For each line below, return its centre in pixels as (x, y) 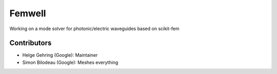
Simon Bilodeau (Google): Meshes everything (70, 62)
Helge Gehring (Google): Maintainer (60, 55)
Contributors (31, 43)
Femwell (28, 13)
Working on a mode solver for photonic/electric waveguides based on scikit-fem (94, 29)
